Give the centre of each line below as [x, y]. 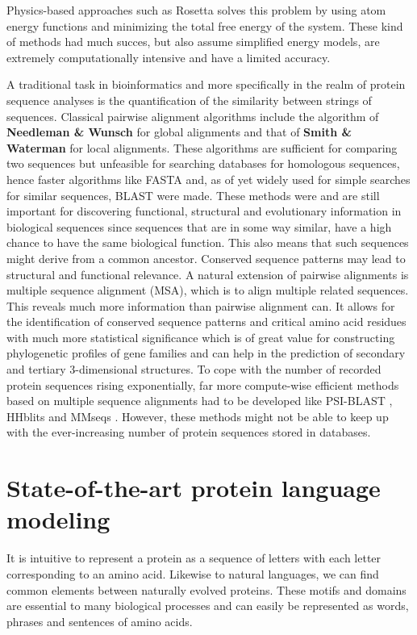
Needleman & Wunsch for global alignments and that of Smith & [179, 132]
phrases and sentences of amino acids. [100, 621]
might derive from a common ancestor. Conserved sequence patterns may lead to [206, 258]
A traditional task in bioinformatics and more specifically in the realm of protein [206, 84]
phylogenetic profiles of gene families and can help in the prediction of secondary [206, 353]
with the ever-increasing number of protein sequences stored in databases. [189, 432]
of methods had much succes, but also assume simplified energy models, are [193, 42]
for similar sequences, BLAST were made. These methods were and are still [193, 195]
